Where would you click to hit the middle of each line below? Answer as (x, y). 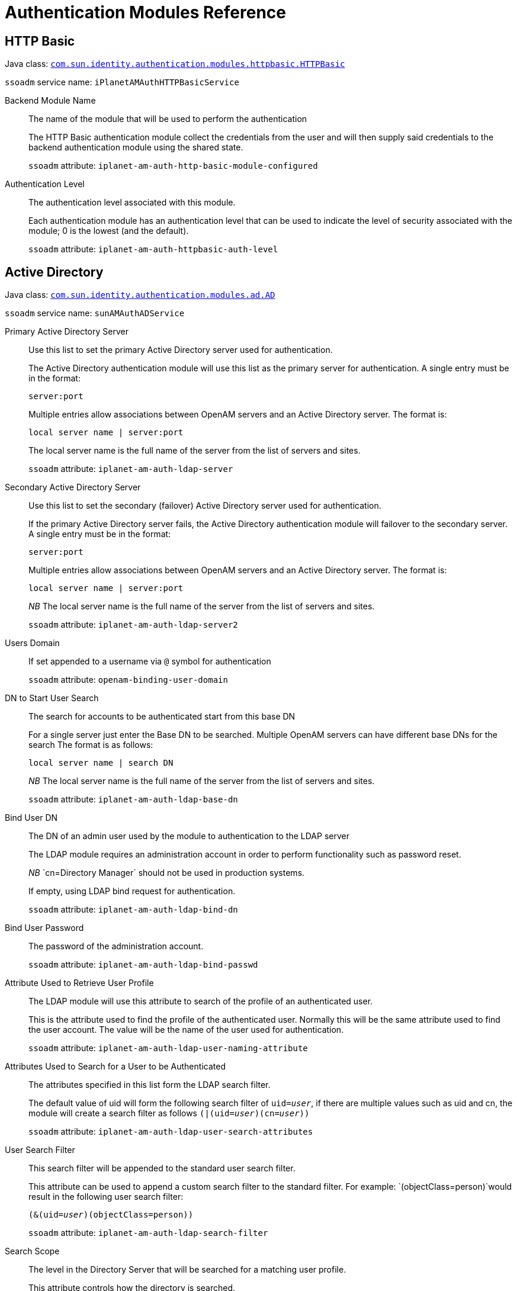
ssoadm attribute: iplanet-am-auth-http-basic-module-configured (173, 166)
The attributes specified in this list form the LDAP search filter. (150, 1085)
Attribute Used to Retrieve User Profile (79, 983)
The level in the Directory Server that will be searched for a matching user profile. (187, 1270)
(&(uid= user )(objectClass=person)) (111, 1215)
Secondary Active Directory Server (73, 487)
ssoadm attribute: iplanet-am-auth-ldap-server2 (133, 625)
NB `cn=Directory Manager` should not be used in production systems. (167, 873)
